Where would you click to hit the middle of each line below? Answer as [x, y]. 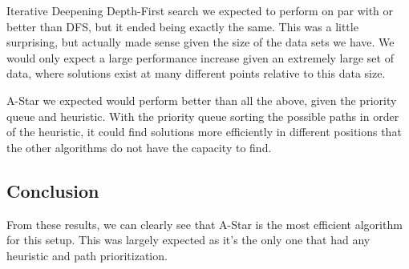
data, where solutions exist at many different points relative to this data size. [196, 73]
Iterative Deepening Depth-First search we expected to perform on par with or [200, 10]
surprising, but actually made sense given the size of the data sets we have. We [200, 42]
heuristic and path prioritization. [87, 255]
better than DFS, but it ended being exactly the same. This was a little [182, 26]
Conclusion [53, 190]
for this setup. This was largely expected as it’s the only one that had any [188, 240]
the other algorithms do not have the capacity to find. [139, 147]
